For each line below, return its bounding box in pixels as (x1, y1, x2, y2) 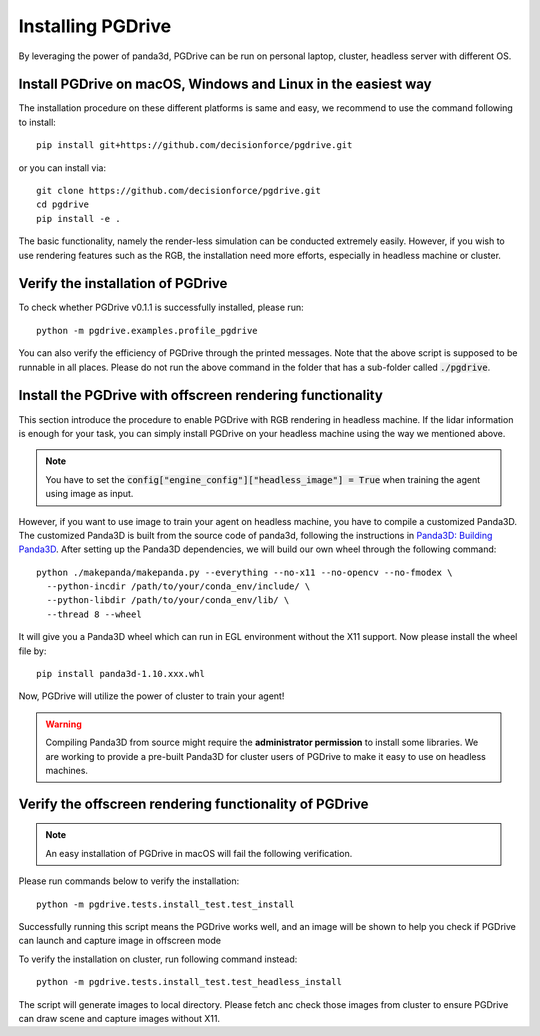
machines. (45, 764, 89, 776)
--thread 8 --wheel (46, 608, 142, 620)
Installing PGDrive (18, 15, 172, 37)
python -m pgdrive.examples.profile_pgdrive (36, 325, 259, 336)
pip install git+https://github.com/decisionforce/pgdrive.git (36, 140, 353, 151)
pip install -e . (36, 213, 121, 224)
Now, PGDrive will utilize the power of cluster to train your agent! (18, 690, 285, 702)
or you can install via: (18, 161, 107, 174)
